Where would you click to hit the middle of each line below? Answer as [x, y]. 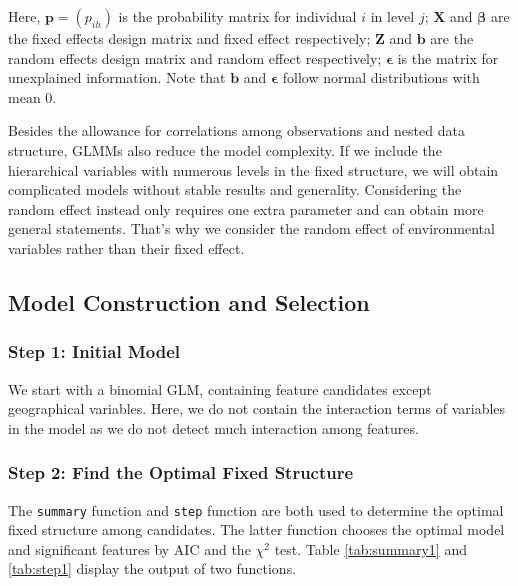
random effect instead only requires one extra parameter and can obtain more [246, 208]
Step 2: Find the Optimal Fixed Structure [181, 472]
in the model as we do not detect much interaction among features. [213, 427]
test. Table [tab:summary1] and [370, 548]
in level [392, 16]
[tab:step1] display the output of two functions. [152, 568]
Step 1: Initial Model [94, 351]
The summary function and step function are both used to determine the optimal [256, 509]
